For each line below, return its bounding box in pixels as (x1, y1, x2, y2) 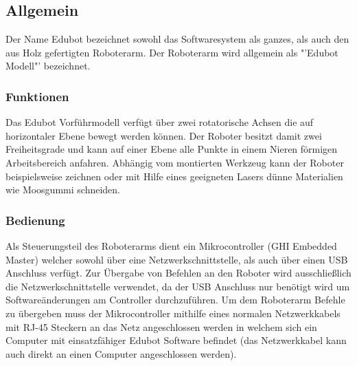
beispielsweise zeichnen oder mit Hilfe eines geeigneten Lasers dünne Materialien (5, 169, 343, 183)
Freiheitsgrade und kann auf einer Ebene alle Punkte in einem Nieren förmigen (5, 142, 338, 156)
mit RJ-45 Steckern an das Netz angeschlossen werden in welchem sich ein (5, 319, 317, 334)
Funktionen (5, 87, 69, 105)
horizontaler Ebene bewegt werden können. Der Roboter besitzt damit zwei (5, 128, 322, 142)
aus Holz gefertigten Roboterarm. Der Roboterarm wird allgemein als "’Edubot (5, 45, 338, 59)
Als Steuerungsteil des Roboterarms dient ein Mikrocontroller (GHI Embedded (5, 238, 337, 252)
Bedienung (5, 211, 65, 228)
